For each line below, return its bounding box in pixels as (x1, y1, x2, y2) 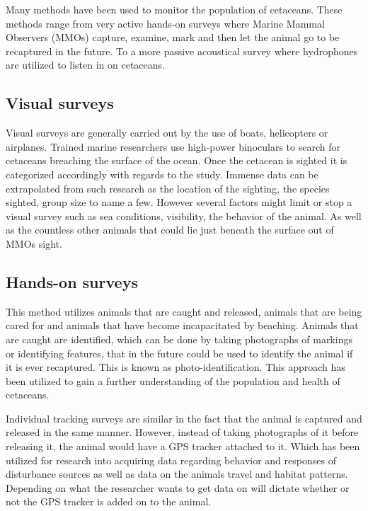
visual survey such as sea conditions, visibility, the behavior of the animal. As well (6, 208, 362, 223)
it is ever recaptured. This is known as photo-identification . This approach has (6, 360, 345, 374)
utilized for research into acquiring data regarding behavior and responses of (6, 452, 336, 467)
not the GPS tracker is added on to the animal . (6, 494, 212, 509)
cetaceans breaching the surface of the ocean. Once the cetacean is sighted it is (6, 153, 347, 168)
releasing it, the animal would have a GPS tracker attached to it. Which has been (6, 439, 360, 454)
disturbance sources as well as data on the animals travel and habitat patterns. (6, 466, 348, 481)
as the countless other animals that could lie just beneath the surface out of (6, 222, 334, 237)
